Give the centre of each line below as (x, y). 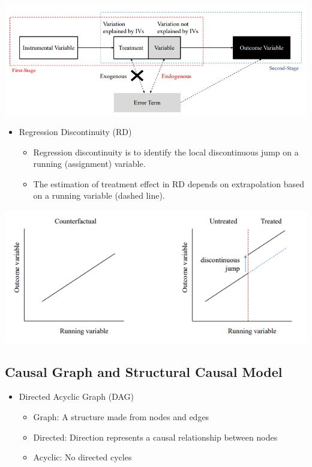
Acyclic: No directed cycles (82, 457)
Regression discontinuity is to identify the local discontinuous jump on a (166, 152)
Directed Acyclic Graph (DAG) (76, 396)
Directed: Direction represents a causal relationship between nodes (155, 437)
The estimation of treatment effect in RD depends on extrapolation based (169, 183)
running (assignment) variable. (89, 164)
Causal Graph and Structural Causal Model (144, 371)
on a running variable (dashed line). (99, 195)
